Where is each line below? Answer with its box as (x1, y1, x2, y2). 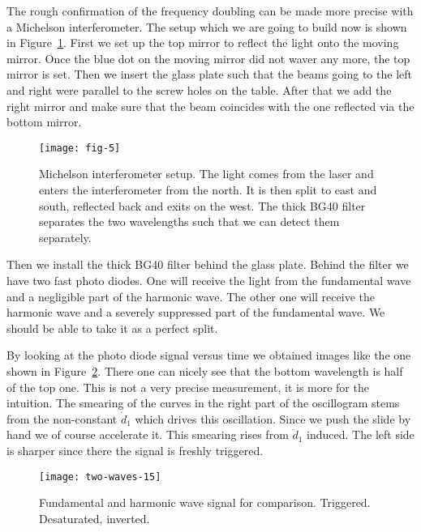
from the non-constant (6, 410, 118, 427)
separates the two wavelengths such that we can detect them (39, 213, 340, 230)
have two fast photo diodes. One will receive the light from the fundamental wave (6, 271, 411, 288)
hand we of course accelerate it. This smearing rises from (6, 426, 289, 443)
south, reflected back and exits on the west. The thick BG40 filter (39, 197, 366, 214)
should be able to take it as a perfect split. (6, 319, 218, 336)
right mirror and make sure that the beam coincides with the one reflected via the (6, 97, 415, 114)
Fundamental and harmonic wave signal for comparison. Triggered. (39, 494, 371, 511)
